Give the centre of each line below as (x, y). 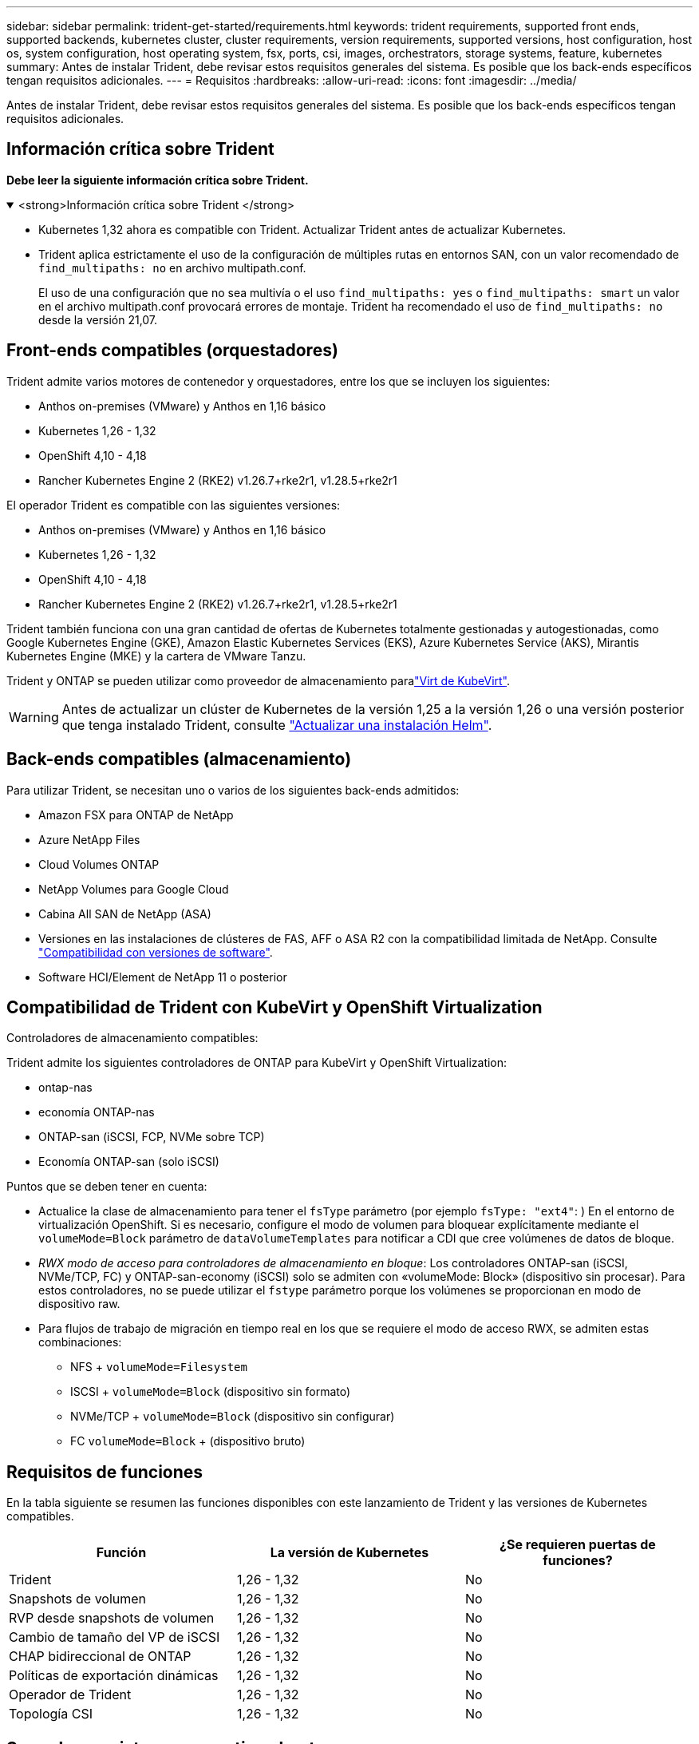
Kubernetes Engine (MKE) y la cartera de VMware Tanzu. (156, 656)
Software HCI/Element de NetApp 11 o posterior (163, 977)
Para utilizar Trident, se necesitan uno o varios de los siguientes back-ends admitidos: (233, 790)
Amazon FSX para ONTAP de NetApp (136, 815)
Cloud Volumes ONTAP (99, 864)
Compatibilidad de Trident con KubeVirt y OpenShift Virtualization (274, 1007)
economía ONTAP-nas (97, 1112)
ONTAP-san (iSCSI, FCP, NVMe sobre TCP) (152, 1137)
